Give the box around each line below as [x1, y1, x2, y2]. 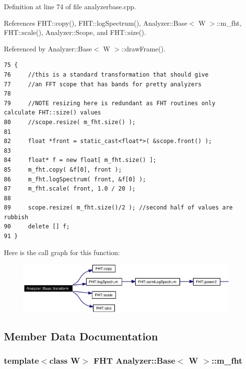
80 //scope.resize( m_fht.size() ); [4, 118, 136, 126]
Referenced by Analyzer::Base [4, 43, 92, 53]
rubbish [4, 213, 29, 221]
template [4, 354, 39, 366]
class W [49, 354, 80, 366]
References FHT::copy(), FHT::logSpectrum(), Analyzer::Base [4, 17, 187, 28]
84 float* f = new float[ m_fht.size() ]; [4, 157, 156, 164]
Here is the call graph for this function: [4, 247, 120, 257]
